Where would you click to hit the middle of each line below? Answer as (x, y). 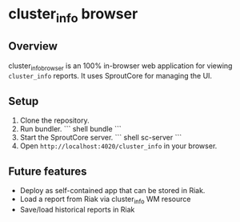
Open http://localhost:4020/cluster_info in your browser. (118, 146)
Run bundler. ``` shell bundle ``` (70, 129)
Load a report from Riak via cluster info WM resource (105, 200)
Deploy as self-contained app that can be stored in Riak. (112, 191)
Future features (48, 171)
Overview (33, 46)
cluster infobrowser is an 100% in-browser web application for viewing (120, 67)
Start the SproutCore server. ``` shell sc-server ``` (101, 138)
